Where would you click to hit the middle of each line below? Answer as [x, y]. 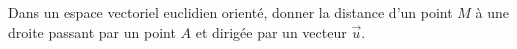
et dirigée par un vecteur [271, 31]
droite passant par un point [92, 31]
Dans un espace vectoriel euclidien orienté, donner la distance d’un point [230, 12]
